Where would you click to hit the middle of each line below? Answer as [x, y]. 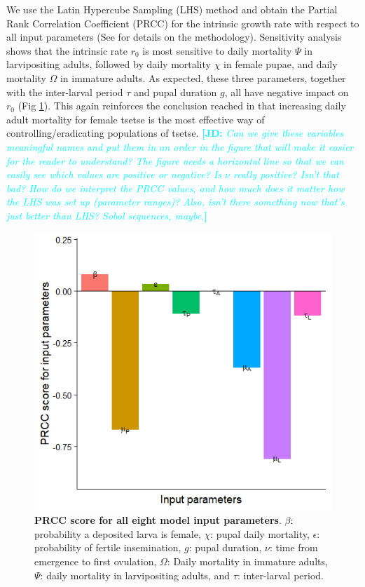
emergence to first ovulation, [96, 561]
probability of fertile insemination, [108, 547]
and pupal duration [175, 92]
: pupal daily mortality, [260, 533]
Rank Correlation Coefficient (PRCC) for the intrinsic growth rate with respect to [183, 23]
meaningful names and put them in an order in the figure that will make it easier [180, 146]
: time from [294, 547]
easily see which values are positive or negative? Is [114, 174]
